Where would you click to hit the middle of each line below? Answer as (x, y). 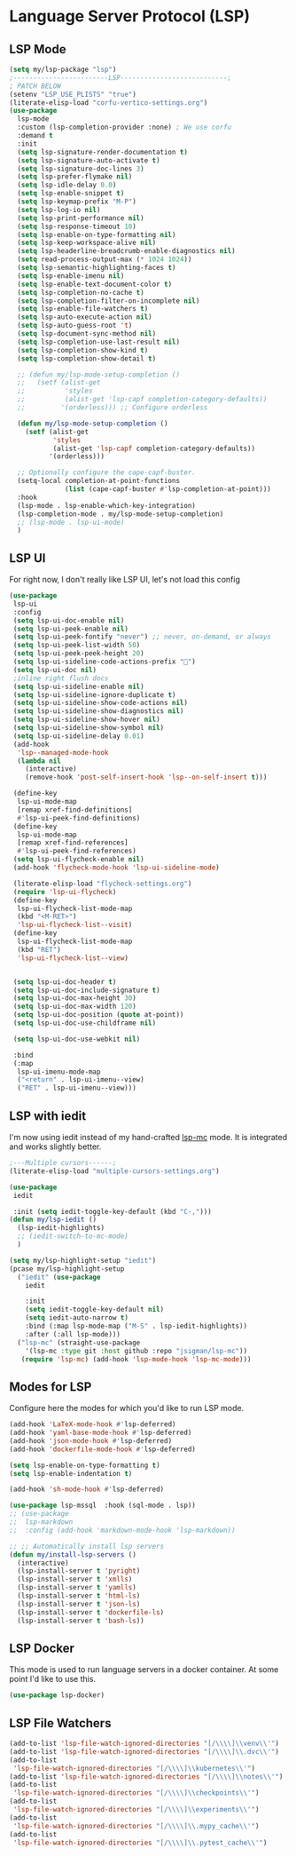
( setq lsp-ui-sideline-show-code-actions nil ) (101, 703)
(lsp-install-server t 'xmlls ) (75, 1579)
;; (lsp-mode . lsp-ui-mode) (71, 522)
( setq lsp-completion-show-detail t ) (87, 358)
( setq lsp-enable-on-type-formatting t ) (85, 1465)
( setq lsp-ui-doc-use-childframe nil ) (85, 1023)
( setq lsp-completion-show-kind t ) (83, 350)
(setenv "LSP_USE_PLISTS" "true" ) (73, 94)
